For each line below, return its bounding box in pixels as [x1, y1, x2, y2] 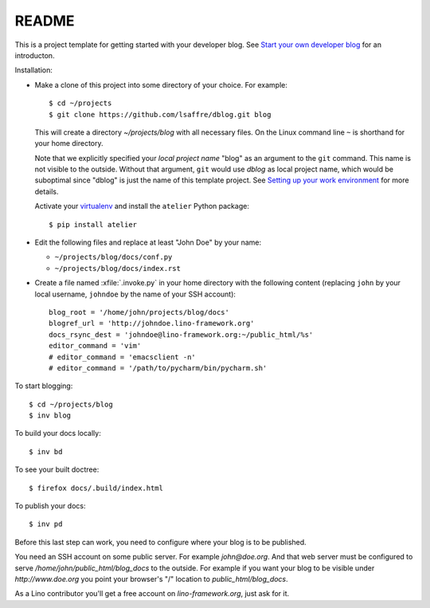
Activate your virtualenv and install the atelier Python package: [34, 202, 250, 211]
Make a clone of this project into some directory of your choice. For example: [34, 80, 288, 89]
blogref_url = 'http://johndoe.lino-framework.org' [49, 319, 255, 328]
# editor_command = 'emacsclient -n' [49, 352, 197, 362]
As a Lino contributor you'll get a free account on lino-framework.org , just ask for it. [14, 589, 290, 598]
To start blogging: [14, 381, 73, 390]
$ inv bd [29, 447, 63, 456]
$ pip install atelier [49, 220, 138, 229]
